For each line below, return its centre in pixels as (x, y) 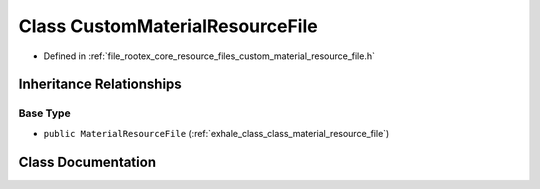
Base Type (44, 113)
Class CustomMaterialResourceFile (168, 26)
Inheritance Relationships (100, 84)
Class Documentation (87, 161)
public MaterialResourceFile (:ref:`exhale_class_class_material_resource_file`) (216, 133)
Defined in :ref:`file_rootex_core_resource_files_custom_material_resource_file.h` (209, 56)
